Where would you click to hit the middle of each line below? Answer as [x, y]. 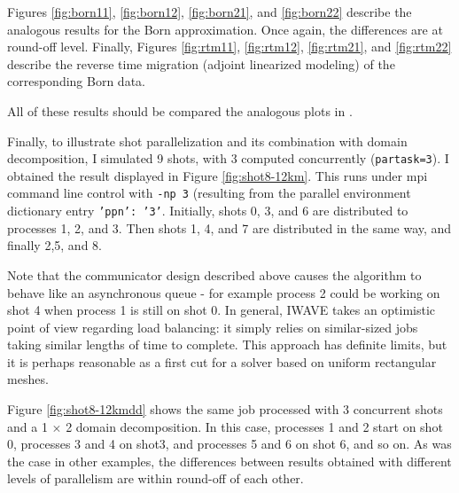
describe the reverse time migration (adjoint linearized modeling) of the [201, 63]
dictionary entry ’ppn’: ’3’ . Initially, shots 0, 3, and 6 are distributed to [208, 211]
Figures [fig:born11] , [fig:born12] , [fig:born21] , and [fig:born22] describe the [210, 12]
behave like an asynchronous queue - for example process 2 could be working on [224, 292]
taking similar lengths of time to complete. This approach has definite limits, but [227, 344]
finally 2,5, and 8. [54, 245]
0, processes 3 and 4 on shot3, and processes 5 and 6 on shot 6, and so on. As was [229, 444]
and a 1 [27, 426]
